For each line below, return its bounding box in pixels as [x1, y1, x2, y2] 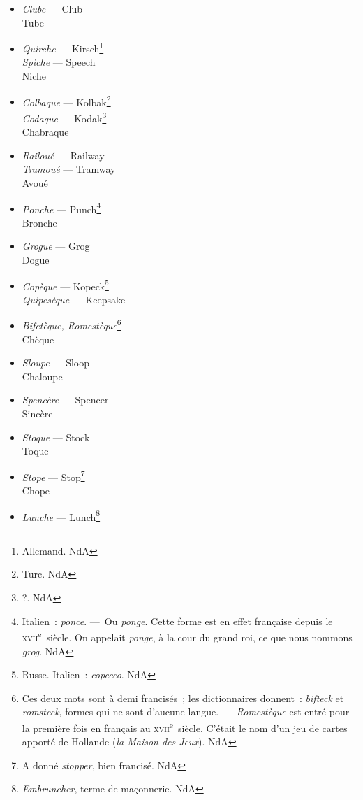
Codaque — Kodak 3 [22, 108, 107, 125]
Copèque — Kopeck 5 [22, 276, 109, 293]
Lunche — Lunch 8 [22, 507, 101, 524]
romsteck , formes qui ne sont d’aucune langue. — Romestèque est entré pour [22, 704, 350, 719]
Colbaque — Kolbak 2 [22, 92, 111, 109]
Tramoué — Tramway [22, 162, 116, 176]
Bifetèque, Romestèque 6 [22, 316, 121, 333]
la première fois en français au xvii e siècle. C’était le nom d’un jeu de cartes [22, 718, 348, 735]
